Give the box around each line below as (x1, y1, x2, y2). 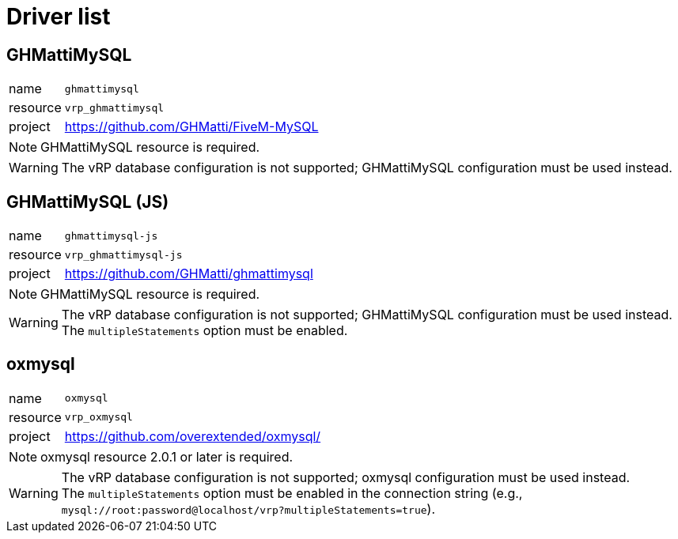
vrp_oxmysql (64, 411, 133, 424)
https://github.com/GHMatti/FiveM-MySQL (64, 119, 319, 135)
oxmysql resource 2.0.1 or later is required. (40, 448, 294, 465)
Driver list (6, 3, 111, 30)
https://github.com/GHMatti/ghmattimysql (64, 266, 313, 282)
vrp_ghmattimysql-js (64, 248, 183, 261)
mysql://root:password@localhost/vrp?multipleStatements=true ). (61, 500, 436, 517)
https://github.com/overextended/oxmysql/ (64, 428, 321, 444)
